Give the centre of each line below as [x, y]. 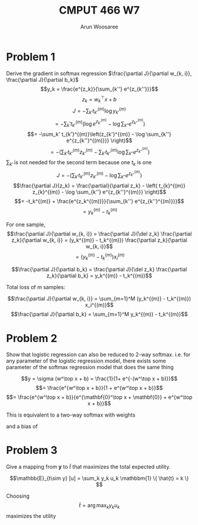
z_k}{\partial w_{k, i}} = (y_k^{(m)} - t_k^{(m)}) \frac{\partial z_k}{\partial [99, 240]
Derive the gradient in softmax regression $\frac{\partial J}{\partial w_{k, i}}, [99, 73]
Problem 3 [32, 450]
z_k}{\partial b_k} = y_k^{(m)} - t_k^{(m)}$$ [99, 276]
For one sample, [26, 224]
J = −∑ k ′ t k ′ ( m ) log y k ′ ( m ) [99, 111]
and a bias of [22, 427]
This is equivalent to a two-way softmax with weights [71, 415]
